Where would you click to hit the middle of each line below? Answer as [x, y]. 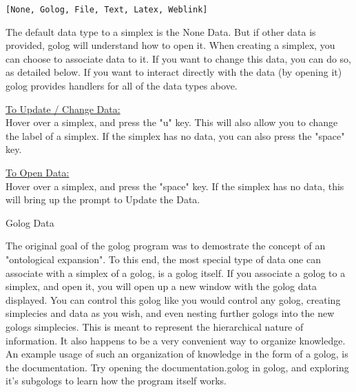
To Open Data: [38, 172]
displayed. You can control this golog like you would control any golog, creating [173, 299]
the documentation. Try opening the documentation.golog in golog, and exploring [177, 367]
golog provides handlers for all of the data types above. [122, 86]
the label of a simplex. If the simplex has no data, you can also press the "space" [175, 135]
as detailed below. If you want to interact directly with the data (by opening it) [174, 72]
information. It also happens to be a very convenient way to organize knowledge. [176, 340]
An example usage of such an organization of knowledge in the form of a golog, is [177, 354]
